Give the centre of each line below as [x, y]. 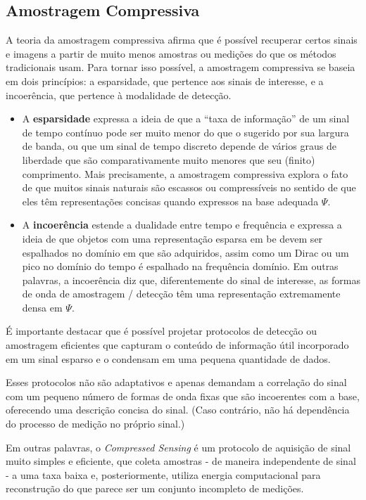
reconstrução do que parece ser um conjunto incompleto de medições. [155, 488]
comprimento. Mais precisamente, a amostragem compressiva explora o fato [185, 173]
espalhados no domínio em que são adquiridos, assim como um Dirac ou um [185, 252]
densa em [42, 307]
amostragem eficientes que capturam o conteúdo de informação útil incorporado [177, 345]
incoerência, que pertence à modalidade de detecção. [119, 95]
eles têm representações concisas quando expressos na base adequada [170, 201]
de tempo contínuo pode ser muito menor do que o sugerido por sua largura [185, 132]
